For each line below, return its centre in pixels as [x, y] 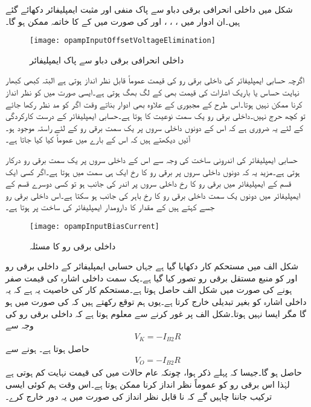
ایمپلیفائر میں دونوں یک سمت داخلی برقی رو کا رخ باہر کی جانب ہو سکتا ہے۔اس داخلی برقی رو [153, 195]
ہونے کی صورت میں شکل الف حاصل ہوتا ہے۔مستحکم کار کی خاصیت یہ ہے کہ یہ [149, 290]
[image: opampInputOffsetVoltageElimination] [123, 41]
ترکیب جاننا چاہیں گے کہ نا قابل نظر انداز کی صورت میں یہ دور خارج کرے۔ [139, 396]
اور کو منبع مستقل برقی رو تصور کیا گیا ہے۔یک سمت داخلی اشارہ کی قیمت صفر [152, 277]
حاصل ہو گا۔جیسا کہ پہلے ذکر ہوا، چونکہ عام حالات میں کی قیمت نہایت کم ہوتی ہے [154, 372]
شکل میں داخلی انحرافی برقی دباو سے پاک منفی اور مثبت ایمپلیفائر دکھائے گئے [149, 9]
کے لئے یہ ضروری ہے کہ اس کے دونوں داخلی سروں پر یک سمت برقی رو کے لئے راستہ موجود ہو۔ [154, 127]
